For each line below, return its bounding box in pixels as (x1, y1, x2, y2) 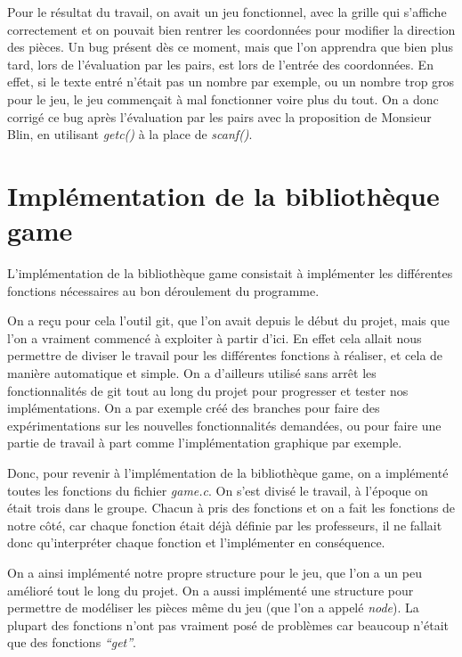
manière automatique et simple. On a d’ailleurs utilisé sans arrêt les (7, 364, 377, 382)
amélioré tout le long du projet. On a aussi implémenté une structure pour (7, 580, 414, 599)
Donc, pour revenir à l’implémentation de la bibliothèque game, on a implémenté (7, 464, 449, 481)
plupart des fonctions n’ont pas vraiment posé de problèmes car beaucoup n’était (7, 615, 450, 634)
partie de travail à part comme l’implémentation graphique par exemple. (7, 433, 402, 452)
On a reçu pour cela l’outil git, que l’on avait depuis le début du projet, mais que (7, 311, 450, 330)
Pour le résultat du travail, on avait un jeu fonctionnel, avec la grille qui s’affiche (7, 3, 447, 21)
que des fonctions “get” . (7, 633, 136, 652)
